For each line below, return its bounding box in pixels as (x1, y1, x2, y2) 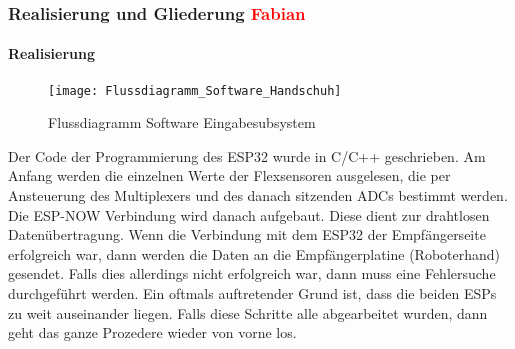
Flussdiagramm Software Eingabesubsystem (48, 112, 316, 133)
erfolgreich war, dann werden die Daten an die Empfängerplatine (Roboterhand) (8, 243, 501, 264)
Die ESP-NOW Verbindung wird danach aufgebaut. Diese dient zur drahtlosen (8, 204, 490, 225)
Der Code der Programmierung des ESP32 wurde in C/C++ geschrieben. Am (8, 145, 486, 166)
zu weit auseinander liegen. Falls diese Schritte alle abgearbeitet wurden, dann (8, 302, 488, 323)
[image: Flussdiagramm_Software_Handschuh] (48, 83, 342, 98)
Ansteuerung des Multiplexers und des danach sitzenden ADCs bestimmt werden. (8, 185, 508, 206)
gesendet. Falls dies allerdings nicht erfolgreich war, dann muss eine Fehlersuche (8, 263, 496, 284)
